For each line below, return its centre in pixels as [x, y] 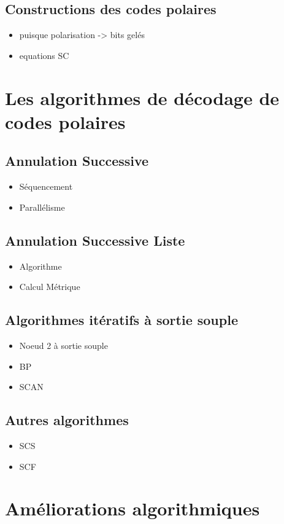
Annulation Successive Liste [95, 240]
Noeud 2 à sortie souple [63, 345]
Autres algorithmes [67, 420]
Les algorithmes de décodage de [142, 97]
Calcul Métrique [50, 287]
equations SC [44, 55]
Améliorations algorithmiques [132, 508]
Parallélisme [42, 207]
